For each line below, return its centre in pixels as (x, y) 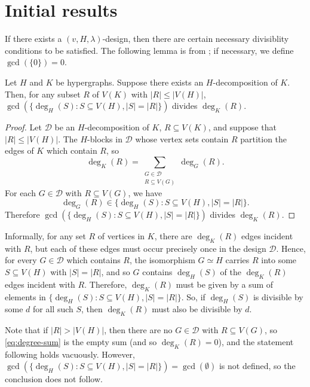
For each (20, 192)
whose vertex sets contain (182, 138)
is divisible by (278, 296)
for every (21, 260)
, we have (145, 192)
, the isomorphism (162, 260)
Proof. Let (23, 127)
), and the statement (256, 341)
